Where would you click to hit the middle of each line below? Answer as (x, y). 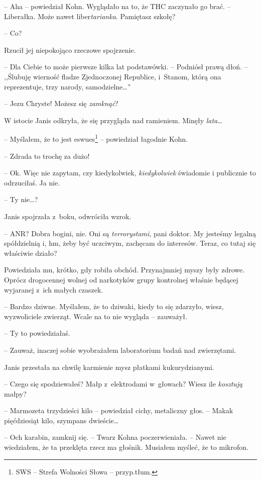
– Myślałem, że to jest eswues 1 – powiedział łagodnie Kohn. (96, 138)
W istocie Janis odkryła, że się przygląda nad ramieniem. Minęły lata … (113, 120)
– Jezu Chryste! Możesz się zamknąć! (61, 103)
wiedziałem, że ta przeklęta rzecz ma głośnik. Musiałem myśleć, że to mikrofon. (126, 447)
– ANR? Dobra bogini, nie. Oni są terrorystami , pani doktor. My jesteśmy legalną (130, 233)
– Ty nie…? (21, 199)
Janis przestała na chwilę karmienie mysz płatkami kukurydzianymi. (109, 367)
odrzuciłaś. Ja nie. (32, 182)
